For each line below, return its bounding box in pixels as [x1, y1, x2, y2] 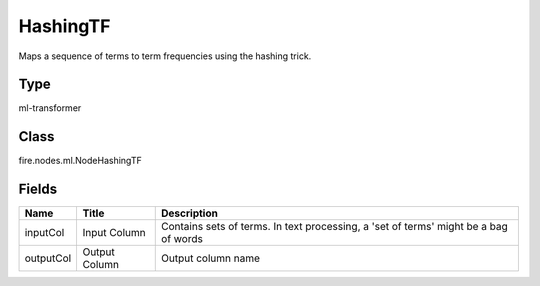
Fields [18, 181, 58, 198]
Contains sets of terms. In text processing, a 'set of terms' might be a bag [161, 220, 509, 234]
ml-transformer [18, 102, 82, 114]
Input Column [82, 226, 146, 240]
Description [161, 206, 219, 220]
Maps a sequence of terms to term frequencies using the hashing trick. [18, 50, 312, 62]
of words [161, 232, 204, 246]
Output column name [161, 251, 260, 265]
